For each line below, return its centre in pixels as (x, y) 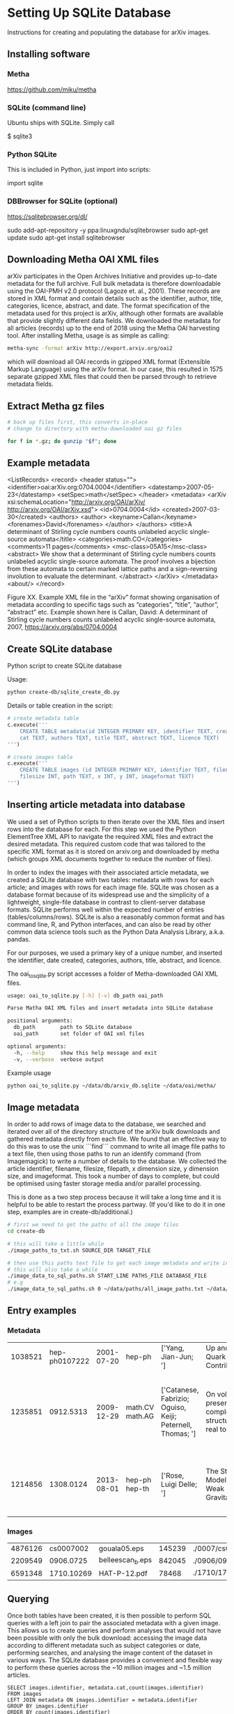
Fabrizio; (175, 1398)
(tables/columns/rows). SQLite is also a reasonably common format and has (116, 916)
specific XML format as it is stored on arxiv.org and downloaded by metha (113, 851)
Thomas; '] (179, 1433)
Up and (217, 1348)
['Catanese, (180, 1390)
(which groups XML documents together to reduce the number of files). (110, 858)
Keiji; (169, 1416)
